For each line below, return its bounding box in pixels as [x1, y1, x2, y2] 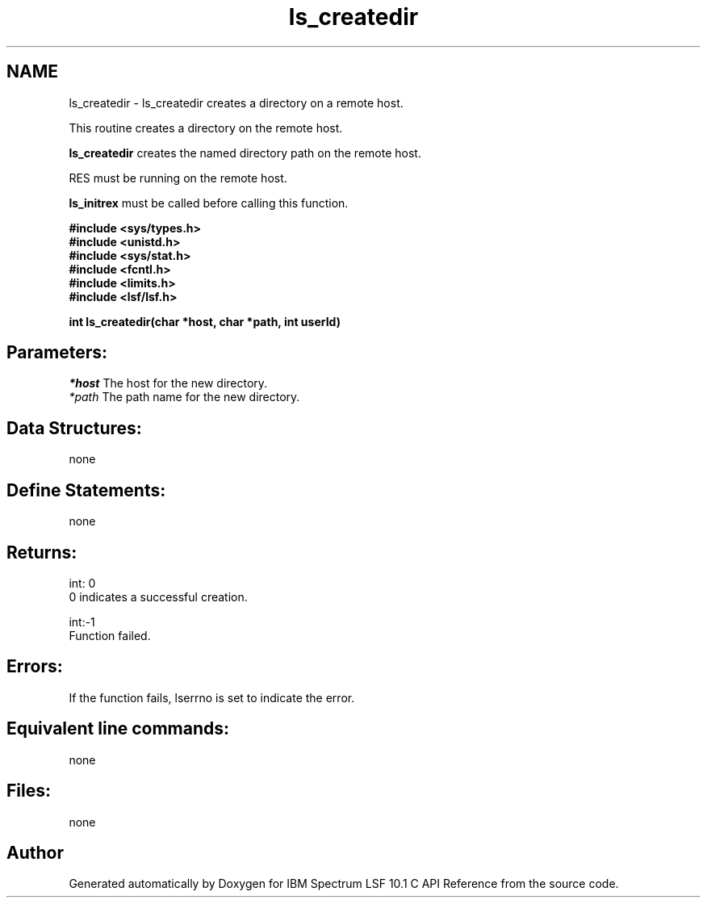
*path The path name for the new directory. [69, 390, 300, 404]
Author [6, 842, 64, 863]
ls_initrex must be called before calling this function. [69, 195, 349, 210]
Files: [6, 781, 51, 801]
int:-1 [69, 614, 95, 629]
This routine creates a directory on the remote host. [69, 120, 343, 135]
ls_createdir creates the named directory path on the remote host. [69, 145, 421, 160]
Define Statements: [6, 479, 166, 500]
